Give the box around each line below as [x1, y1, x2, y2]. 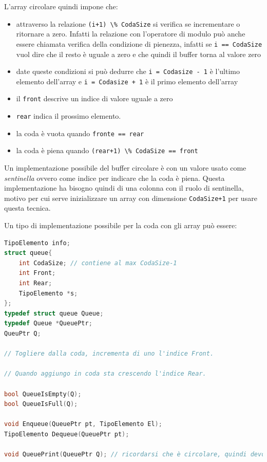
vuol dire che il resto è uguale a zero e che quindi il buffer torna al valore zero [16, 48, 261, 59]
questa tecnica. [4, 202, 51, 213]
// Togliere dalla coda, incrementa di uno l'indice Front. [4, 350, 214, 358]
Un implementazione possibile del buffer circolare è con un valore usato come [4, 162, 246, 173]
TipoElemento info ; [4, 239, 70, 247]
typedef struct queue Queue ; [4, 309, 104, 317]
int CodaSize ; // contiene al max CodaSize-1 [18, 259, 177, 267]
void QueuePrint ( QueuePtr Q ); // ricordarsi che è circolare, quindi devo [4, 451, 265, 458]
